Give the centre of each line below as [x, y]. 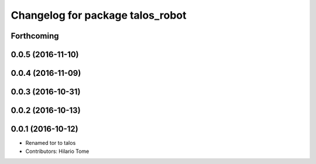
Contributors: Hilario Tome [57, 151]
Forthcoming [35, 36]
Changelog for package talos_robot [99, 15]
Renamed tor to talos [51, 143]
